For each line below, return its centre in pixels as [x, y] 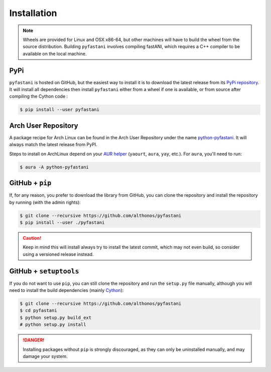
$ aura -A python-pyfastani [54, 167]
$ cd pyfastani [38, 311]
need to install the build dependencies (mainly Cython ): [66, 290]
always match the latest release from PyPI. [53, 145]
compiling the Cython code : [39, 96]
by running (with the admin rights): [45, 202]
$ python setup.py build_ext [56, 317]
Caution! [32, 238]
